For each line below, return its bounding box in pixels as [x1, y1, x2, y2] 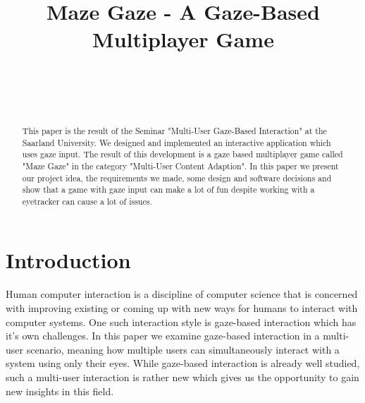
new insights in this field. [6, 383, 114, 398]
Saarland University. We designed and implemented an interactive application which [22, 136, 331, 148]
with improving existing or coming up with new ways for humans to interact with [6, 301, 358, 315]
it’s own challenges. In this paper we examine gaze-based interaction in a [6, 328, 320, 343]
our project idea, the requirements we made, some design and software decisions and [22, 172, 332, 184]
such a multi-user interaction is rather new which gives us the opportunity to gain [6, 369, 359, 384]
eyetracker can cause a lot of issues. [22, 195, 152, 207]
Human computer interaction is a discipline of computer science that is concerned [6, 287, 358, 301]
